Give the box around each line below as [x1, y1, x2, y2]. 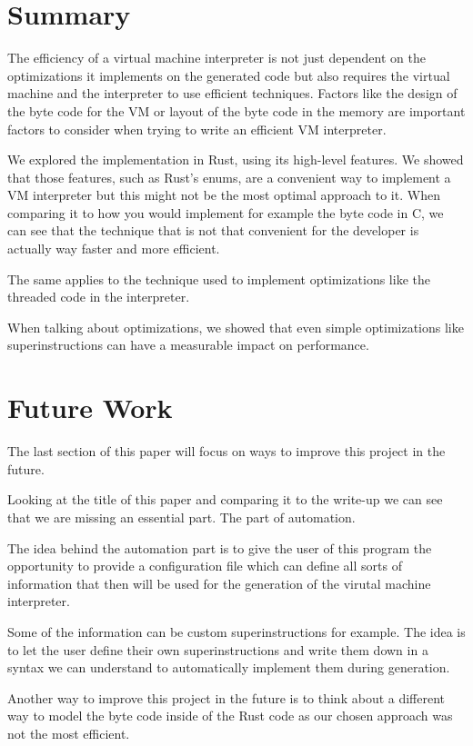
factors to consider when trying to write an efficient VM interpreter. [7, 119, 387, 138]
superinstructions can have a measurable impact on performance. [7, 335, 369, 354]
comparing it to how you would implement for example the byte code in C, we [7, 203, 444, 222]
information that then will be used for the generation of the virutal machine [7, 573, 431, 592]
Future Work [7, 389, 173, 426]
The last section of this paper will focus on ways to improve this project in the [7, 442, 446, 461]
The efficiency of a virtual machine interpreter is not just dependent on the [7, 48, 426, 67]
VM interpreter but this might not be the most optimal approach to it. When [7, 185, 440, 204]
